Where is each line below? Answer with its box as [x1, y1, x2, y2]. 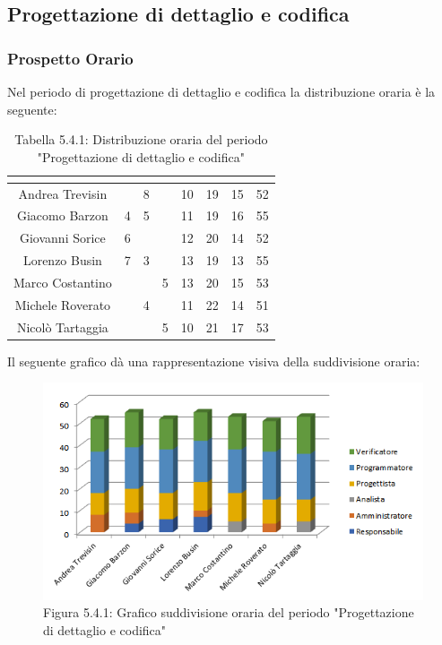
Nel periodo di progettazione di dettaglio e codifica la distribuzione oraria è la [7, 82, 436, 100]
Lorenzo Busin [22, 251, 102, 270]
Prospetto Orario [7, 47, 134, 69]
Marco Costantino [13, 273, 112, 291]
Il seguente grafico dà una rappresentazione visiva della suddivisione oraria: [7, 351, 420, 370]
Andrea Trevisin [18, 184, 108, 202]
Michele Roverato [14, 295, 111, 314]
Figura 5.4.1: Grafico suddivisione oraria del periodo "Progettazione [43, 603, 414, 622]
